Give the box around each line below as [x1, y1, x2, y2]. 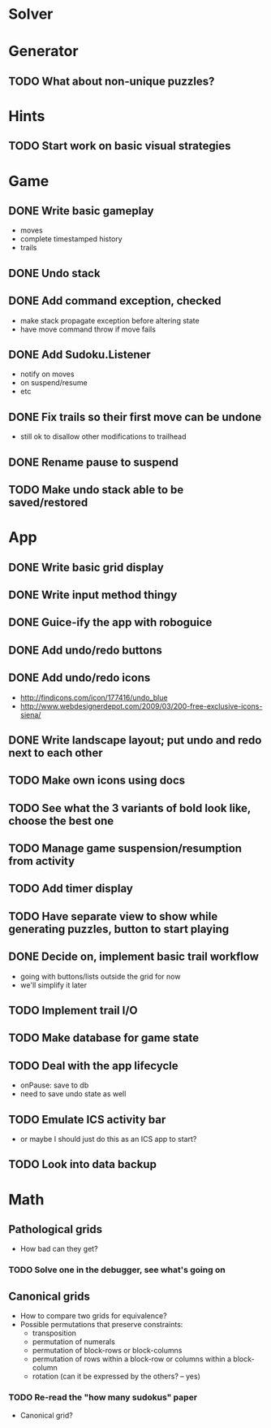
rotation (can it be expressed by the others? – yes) [32, 1371, 200, 1382]
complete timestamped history [19, 234, 123, 244]
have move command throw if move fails [19, 324, 157, 334]
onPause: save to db [19, 1080, 89, 1090]
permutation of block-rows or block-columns [32, 1346, 183, 1356]
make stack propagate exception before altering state [19, 315, 200, 325]
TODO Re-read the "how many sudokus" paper [8, 1391, 197, 1403]
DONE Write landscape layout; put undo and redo [8, 733, 262, 747]
